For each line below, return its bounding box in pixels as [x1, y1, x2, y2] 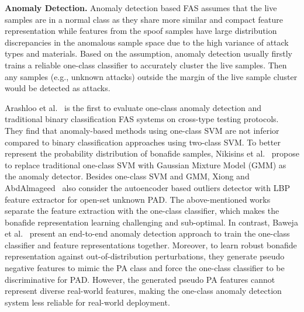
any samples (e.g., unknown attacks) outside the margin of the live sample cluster [5, 70, 298, 82]
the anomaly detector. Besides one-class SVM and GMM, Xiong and [5, 170, 250, 182]
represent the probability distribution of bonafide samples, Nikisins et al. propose [5, 147, 300, 160]
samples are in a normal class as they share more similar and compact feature [5, 13, 283, 25]
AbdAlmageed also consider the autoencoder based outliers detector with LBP [5, 181, 290, 193]
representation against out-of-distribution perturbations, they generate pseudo [5, 250, 285, 262]
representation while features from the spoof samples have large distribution [5, 25, 277, 37]
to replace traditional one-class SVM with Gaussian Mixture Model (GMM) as [5, 158, 286, 171]
